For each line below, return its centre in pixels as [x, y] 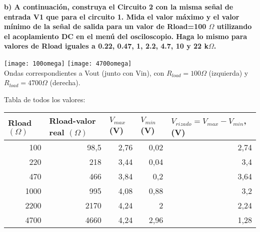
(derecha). [65, 82]
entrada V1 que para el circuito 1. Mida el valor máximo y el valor [122, 16]
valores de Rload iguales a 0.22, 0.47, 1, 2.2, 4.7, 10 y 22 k [106, 46]
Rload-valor [72, 121]
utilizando [234, 26]
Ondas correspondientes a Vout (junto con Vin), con [84, 72]
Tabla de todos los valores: [45, 99]
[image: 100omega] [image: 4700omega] [68, 63]
